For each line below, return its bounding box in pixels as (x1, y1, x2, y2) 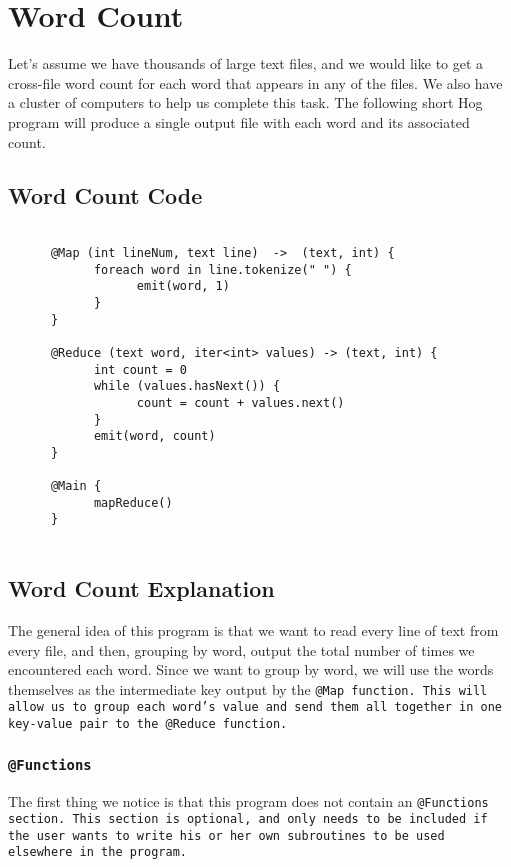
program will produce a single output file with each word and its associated (8, 111, 470, 132)
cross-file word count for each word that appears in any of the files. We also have (8, 72, 503, 93)
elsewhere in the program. (8, 845, 187, 860)
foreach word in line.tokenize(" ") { (93, 262, 352, 277)
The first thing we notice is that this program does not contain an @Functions (8, 790, 489, 811)
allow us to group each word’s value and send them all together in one (8, 700, 502, 715)
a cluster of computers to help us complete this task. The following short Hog (8, 92, 483, 113)
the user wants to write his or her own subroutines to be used (8, 828, 445, 843)
